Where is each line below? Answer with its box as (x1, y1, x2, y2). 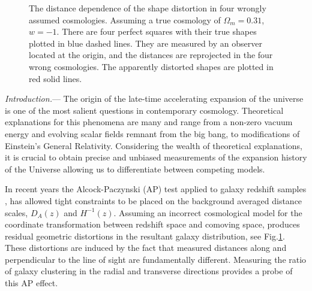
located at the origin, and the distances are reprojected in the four (29, 48, 273, 61)
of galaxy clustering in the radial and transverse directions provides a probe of (5, 265, 293, 277)
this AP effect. (5, 277, 58, 289)
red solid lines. (29, 72, 82, 84)
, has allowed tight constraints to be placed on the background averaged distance (5, 194, 302, 207)
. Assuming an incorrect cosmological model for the (113, 206, 302, 219)
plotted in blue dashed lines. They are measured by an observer (29, 37, 262, 49)
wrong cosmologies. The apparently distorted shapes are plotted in (29, 60, 274, 72)
